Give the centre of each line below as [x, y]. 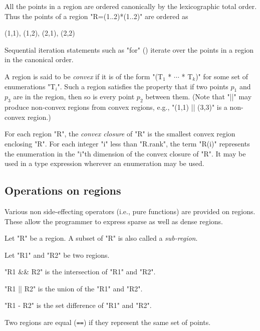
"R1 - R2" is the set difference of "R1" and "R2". [78, 305]
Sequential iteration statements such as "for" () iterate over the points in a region [129, 49]
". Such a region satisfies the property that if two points [143, 86]
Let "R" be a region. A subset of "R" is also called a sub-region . [101, 238]
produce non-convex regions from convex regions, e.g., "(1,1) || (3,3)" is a [116, 107]
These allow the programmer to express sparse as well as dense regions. [114, 221]
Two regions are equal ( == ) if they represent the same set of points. [108, 322]
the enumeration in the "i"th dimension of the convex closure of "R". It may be [125, 153]
